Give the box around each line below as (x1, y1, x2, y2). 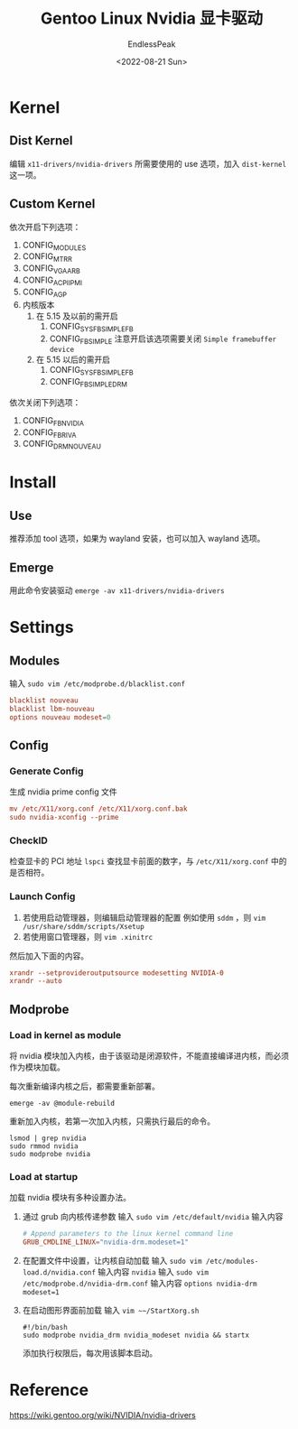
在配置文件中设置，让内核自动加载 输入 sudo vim (22, 1256, 202, 1267)
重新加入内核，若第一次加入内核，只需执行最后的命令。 (9, 1116, 215, 1127)
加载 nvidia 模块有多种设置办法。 (9, 1192, 132, 1203)
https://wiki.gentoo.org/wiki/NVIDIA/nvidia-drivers (9, 1410, 196, 1421)
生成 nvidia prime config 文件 (9, 786, 117, 797)
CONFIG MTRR (22, 251, 72, 264)
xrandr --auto (9, 977, 63, 986)
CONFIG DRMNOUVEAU (22, 439, 102, 451)
